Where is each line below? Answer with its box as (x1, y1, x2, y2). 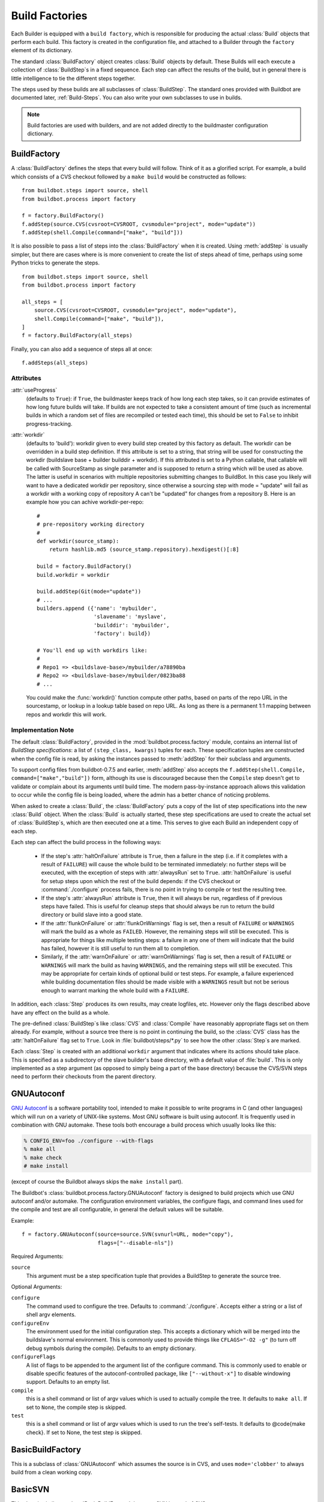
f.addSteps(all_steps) (22, 359, 89, 366)
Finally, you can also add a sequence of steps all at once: (11, 345, 153, 353)
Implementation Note (11, 726, 74, 734)
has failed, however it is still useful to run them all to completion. (41, 944, 200, 952)
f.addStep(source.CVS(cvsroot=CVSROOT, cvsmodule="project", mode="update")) (22, 220, 256, 228)
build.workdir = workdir (37, 571, 110, 578)
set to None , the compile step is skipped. (26, 1403, 127, 1411)
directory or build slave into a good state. (41, 911, 143, 919)
